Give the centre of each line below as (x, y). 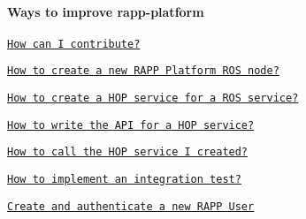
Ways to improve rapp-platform (106, 11)
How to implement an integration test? (124, 180)
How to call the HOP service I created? (128, 152)
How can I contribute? (74, 44)
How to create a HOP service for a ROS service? (153, 98)
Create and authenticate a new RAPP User (131, 206)
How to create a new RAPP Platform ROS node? (143, 71)
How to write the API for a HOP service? (131, 125)
